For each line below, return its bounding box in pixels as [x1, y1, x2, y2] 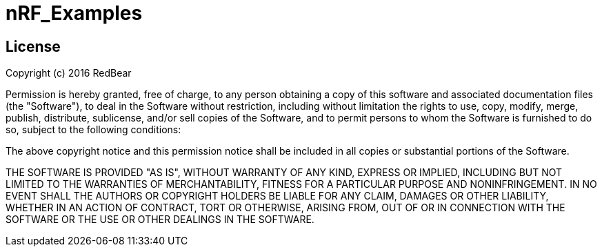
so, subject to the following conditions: [6, 124, 181, 136]
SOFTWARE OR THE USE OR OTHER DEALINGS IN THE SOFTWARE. [6, 213, 314, 226]
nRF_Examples [6, 1, 143, 25]
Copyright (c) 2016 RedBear [6, 67, 132, 79]
